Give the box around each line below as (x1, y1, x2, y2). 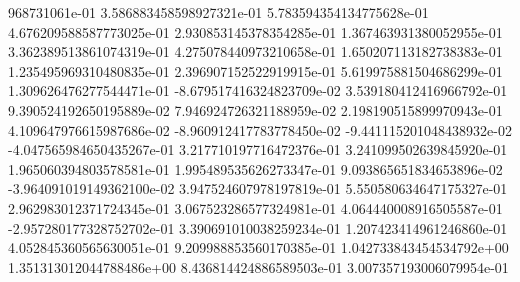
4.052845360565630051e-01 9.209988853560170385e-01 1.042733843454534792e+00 (8, 237, 509, 258)
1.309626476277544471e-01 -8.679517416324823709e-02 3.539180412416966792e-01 (8, 80, 508, 101)
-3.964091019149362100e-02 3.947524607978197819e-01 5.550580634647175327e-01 (8, 178, 508, 199)
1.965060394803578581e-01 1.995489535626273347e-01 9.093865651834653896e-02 (8, 158, 503, 179)
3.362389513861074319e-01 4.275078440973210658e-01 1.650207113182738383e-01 (8, 41, 503, 62)
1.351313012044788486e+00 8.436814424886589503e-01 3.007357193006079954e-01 (8, 256, 509, 277)
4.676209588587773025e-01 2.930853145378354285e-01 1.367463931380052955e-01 (8, 21, 503, 42)
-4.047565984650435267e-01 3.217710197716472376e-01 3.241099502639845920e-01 (8, 139, 508, 160)
